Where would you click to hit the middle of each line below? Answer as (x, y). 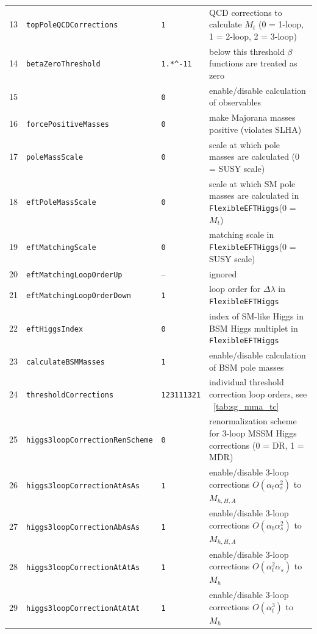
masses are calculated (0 (255, 156)
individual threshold (247, 382)
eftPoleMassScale (61, 203)
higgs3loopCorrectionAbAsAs (83, 527)
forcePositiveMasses (68, 125)
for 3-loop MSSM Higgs (253, 433)
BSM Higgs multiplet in (254, 328)
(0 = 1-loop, (281, 24)
